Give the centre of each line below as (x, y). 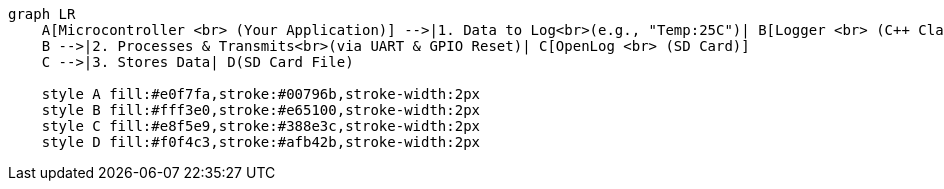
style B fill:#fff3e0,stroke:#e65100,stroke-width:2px (261, 110)
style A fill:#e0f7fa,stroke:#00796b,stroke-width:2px (261, 94)
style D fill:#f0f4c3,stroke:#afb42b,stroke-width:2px (261, 142)
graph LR (42, 14)
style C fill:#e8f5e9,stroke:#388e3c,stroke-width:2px (261, 126)
